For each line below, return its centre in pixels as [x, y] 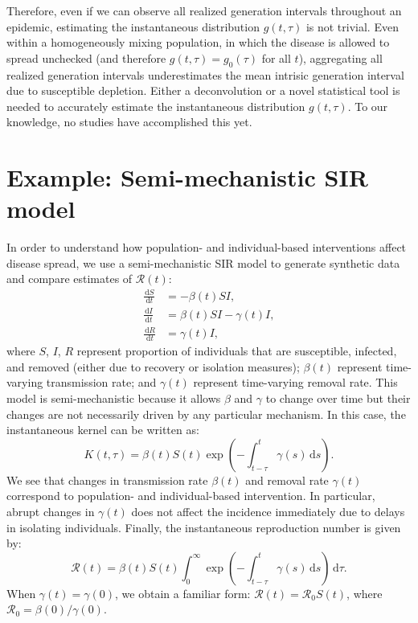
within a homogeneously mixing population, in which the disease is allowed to [198, 42]
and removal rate [287, 480]
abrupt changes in [51, 511]
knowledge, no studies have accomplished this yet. [129, 122]
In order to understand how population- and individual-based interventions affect [207, 247]
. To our [368, 106]
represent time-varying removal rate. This [295, 382]
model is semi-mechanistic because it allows [114, 398]
